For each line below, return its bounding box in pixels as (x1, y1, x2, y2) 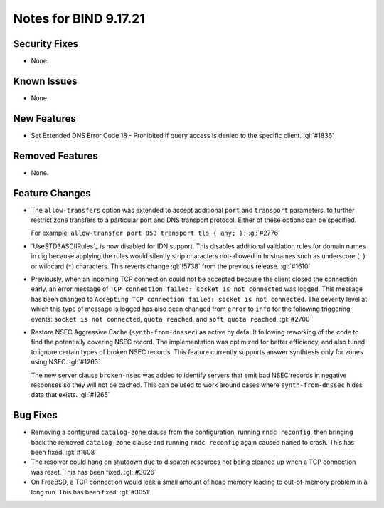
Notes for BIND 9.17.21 (13, 11, 145, 26)
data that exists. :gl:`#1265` (31, 391, 110, 399)
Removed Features (13, 149, 99, 162)
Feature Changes (13, 187, 92, 199)
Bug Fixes (13, 409, 58, 421)
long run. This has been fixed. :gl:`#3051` (31, 487, 151, 496)
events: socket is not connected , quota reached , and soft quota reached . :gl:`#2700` (31, 314, 312, 323)
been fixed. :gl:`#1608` (31, 448, 97, 457)
